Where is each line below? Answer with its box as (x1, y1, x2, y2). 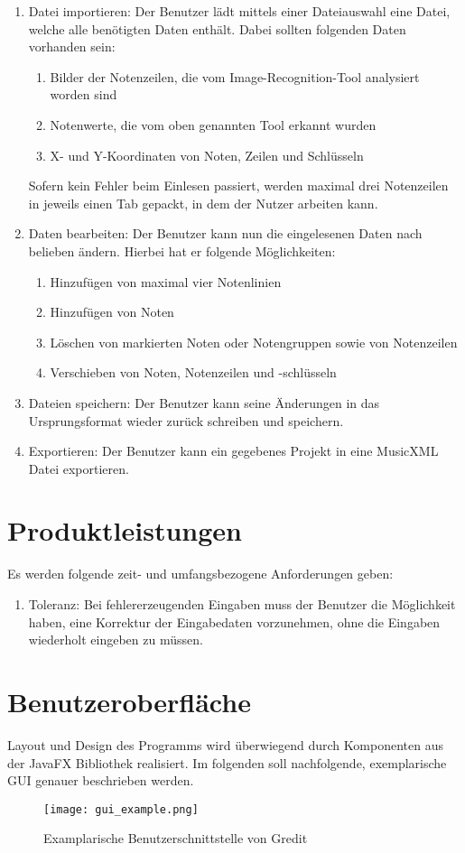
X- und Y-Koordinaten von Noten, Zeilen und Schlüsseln (50, 145, 364, 164)
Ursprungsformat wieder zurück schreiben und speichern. (28, 411, 344, 430)
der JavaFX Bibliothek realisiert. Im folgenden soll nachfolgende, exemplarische (7, 753, 447, 772)
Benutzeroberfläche (7, 682, 251, 719)
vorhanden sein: (28, 37, 116, 56)
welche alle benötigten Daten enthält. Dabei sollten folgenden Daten (28, 19, 406, 38)
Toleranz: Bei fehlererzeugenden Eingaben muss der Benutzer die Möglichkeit (28, 595, 456, 613)
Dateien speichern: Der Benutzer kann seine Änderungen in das (28, 393, 380, 412)
